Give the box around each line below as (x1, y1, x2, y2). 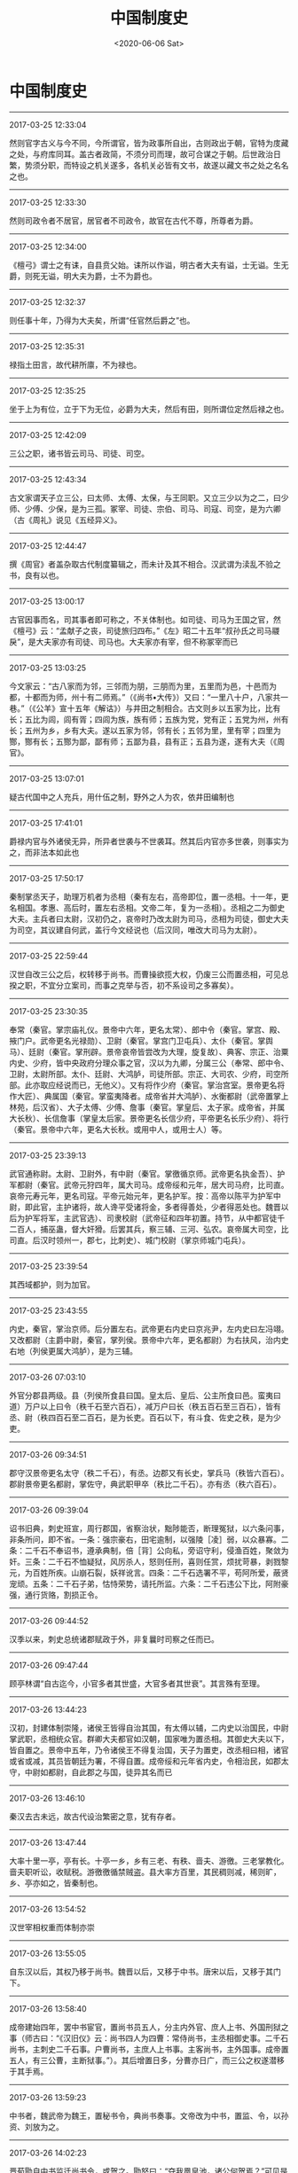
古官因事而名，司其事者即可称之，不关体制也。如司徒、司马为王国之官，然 (9, 614, 281, 625)
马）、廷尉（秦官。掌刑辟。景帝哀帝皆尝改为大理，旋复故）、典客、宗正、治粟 (9, 1046, 289, 1057)
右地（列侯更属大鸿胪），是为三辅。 (9, 1345, 137, 1356)
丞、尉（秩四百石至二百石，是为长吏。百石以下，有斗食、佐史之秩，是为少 (9, 1411, 281, 1423)
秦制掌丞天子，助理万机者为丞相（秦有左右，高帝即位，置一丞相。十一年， (9, 891, 281, 902)
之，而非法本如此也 (9, 847, 80, 857)
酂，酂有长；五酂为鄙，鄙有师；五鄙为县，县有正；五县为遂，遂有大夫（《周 (9, 736, 286, 746)
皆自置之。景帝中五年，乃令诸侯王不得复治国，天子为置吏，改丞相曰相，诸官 (9, 1744, 289, 1755)
